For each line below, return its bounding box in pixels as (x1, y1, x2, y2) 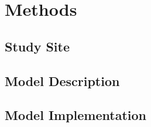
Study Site (5, 37, 70, 55)
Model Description (5, 71, 120, 90)
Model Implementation (5, 106, 147, 124)
